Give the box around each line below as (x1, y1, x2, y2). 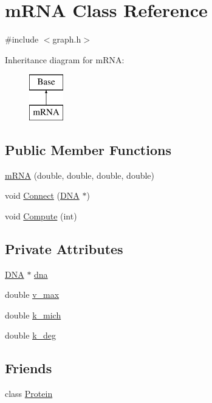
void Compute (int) (5, 209, 77, 222)
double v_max (5, 288, 60, 301)
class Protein (5, 387, 53, 400)
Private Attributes (5, 239, 123, 258)
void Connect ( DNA (5, 189, 80, 202)
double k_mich (5, 308, 61, 321)
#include (5, 33, 39, 46)
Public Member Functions (5, 140, 171, 159)
